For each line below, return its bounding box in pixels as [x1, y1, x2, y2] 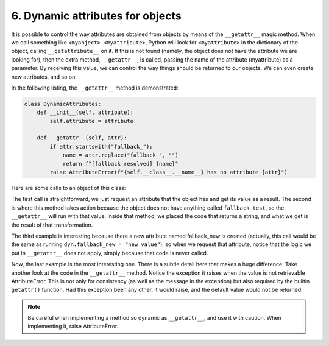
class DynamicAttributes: [24, 101, 102, 107]
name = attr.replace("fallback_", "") [62, 152, 179, 158]
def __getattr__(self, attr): [37, 135, 127, 141]
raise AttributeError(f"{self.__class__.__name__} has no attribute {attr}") [49, 169, 288, 175]
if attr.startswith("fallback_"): [49, 143, 153, 150]
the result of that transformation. [11, 221, 93, 228]
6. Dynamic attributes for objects [11, 9, 182, 23]
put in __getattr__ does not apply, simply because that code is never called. [11, 249, 208, 256]
